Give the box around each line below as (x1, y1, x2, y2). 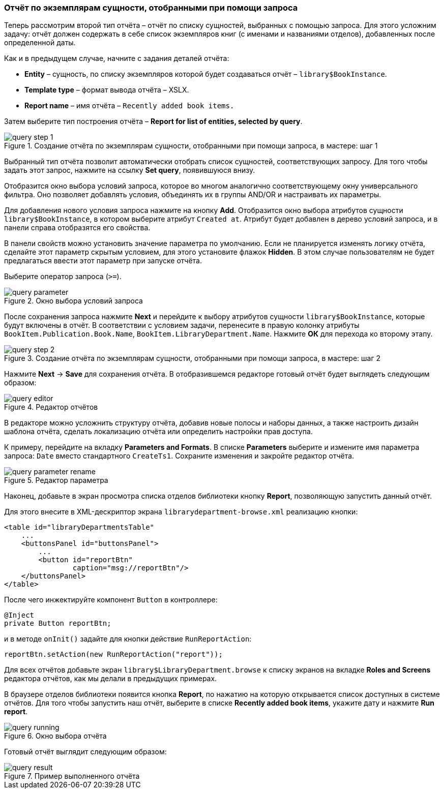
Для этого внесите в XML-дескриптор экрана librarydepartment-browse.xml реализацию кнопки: (4, 507, 358, 516)
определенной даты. (4, 38, 76, 47)
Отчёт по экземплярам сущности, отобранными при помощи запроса (4, 3, 298, 13)
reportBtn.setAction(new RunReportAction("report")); (4, 650, 223, 659)
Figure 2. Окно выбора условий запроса (4, 296, 143, 306)
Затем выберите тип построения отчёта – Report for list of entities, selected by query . (4, 117, 303, 126)
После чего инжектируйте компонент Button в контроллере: (4, 595, 218, 604)
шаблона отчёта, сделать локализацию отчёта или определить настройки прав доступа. (4, 427, 313, 436)
